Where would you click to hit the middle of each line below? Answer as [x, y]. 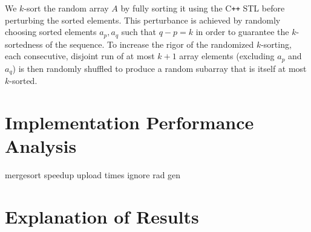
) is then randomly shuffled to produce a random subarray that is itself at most [159, 68]
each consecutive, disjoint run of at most [80, 56]
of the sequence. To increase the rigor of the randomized [150, 44]
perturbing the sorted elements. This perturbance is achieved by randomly [143, 20]
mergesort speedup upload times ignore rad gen [93, 175]
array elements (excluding [227, 56]
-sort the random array [66, 8]
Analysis [41, 146]
